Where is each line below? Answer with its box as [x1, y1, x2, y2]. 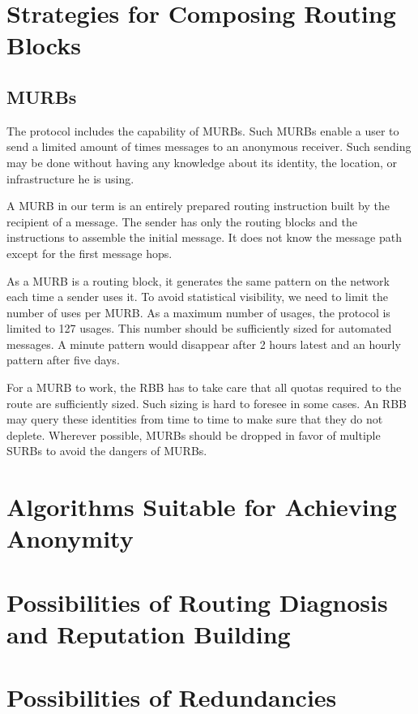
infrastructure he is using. [6, 170, 134, 187]
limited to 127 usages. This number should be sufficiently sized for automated [6, 320, 392, 337]
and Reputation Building [6, 617, 291, 650]
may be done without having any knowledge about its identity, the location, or [6, 153, 397, 170]
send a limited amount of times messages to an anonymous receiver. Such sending [6, 138, 412, 155]
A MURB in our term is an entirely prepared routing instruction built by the [6, 197, 390, 214]
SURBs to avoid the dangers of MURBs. [6, 442, 207, 459]
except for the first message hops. [6, 244, 173, 261]
